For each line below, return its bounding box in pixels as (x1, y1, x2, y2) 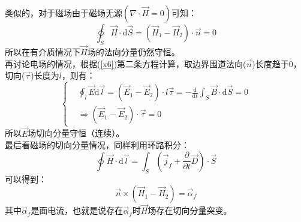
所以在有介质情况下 (5, 46, 80, 58)
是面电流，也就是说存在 (31, 204, 124, 217)
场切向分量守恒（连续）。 (28, 127, 125, 139)
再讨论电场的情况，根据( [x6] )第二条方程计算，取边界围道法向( (5, 57, 246, 70)
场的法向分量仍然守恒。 (87, 46, 180, 58)
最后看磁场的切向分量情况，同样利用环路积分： (5, 139, 189, 151)
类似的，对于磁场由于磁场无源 (5, 7, 122, 19)
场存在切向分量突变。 (148, 204, 232, 217)
